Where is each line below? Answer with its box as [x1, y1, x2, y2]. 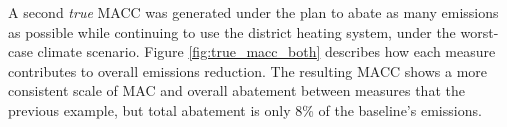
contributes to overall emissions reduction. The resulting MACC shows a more [8, 60, 488, 81]
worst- [460, 21, 499, 42]
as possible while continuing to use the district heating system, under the [8, 21, 456, 42]
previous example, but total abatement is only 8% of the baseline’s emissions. [8, 99, 482, 120]
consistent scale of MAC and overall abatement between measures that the [8, 80, 465, 101]
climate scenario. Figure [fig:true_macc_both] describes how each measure [37, 41, 496, 62]
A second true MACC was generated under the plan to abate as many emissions [8, 2, 499, 22]
